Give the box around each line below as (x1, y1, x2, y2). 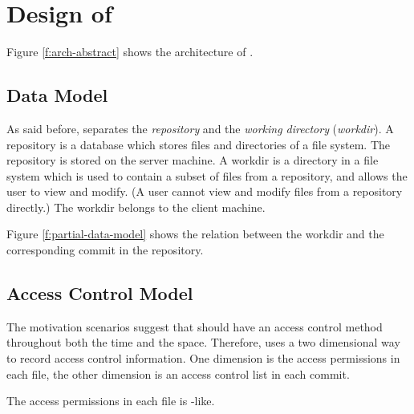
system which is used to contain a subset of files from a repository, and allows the (6, 167, 408, 184)
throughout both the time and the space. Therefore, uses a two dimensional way (6, 334, 400, 351)
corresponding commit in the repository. (6, 241, 204, 258)
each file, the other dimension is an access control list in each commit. (6, 365, 350, 382)
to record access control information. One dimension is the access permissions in (6, 350, 400, 367)
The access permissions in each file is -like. (6, 392, 215, 409)
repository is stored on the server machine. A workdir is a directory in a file (6, 152, 379, 168)
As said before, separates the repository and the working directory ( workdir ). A (6, 120, 394, 136)
